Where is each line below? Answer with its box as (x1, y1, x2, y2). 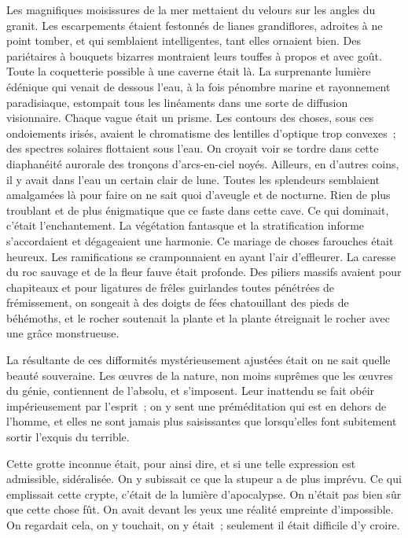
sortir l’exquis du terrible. (6, 429, 130, 445)
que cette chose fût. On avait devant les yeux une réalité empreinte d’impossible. (6, 501, 394, 518)
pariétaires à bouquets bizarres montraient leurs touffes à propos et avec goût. (6, 47, 382, 64)
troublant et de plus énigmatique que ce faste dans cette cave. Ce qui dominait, (6, 201, 389, 218)
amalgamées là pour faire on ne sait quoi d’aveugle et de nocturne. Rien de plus (6, 186, 391, 203)
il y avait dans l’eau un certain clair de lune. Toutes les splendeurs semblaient (6, 171, 380, 187)
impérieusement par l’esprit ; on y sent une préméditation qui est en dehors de (6, 397, 387, 414)
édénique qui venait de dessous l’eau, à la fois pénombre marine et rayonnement (6, 78, 391, 94)
